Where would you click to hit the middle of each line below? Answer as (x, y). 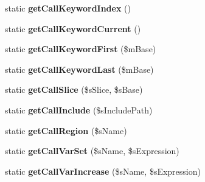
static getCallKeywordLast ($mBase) (79, 69)
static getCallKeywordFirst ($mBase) (81, 49)
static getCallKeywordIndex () (68, 8)
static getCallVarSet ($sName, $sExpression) (92, 151)
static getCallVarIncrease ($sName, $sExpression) (103, 171)
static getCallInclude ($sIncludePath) (79, 110)
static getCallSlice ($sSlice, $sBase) (74, 89)
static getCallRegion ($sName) (66, 130)
